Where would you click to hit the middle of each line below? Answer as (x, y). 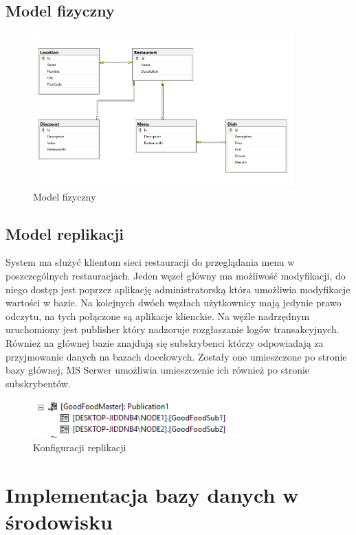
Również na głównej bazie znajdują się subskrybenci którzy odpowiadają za (165, 342)
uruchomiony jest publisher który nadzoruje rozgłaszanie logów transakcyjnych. (173, 329)
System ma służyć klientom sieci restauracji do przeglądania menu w (150, 262)
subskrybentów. (38, 383)
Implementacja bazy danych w (152, 494)
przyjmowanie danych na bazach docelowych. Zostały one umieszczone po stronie (176, 356)
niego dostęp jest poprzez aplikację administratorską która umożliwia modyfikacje (178, 289)
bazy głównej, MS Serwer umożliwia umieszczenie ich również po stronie (158, 370)
